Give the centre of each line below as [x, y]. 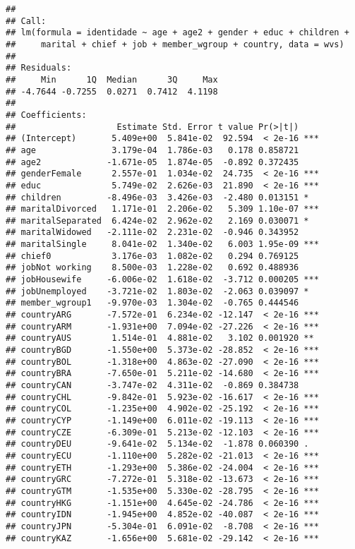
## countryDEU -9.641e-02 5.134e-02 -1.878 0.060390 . [157, 444]
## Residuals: [39, 68]
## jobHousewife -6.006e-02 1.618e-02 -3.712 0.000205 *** [162, 280]
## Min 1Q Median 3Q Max [112, 79]
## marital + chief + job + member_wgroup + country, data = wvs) [175, 44]
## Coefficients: [46, 115]
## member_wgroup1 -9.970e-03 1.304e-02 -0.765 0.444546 [152, 303]
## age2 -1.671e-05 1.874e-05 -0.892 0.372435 [152, 162]
